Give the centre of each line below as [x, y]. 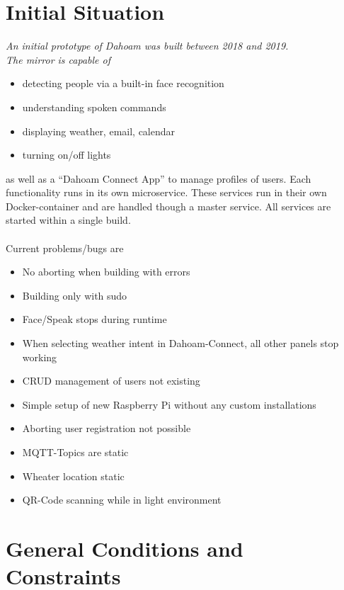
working [40, 357]
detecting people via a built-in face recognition [123, 83]
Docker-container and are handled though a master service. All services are [168, 206]
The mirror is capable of [58, 59]
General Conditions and [125, 548]
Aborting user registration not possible [107, 428]
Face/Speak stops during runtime [94, 319]
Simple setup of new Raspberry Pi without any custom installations [169, 404]
